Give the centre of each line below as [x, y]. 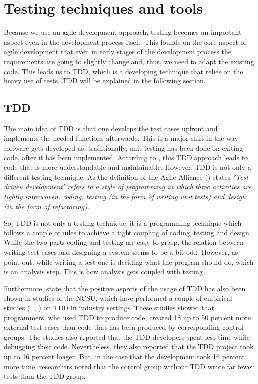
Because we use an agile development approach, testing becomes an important [123, 32]
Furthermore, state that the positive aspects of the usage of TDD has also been [125, 288]
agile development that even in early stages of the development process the [118, 51]
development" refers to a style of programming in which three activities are [138, 187]
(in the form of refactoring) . [47, 206]
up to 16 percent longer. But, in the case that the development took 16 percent [124, 356]
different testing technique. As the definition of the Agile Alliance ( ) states [117, 177]
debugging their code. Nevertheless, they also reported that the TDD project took [129, 346]
